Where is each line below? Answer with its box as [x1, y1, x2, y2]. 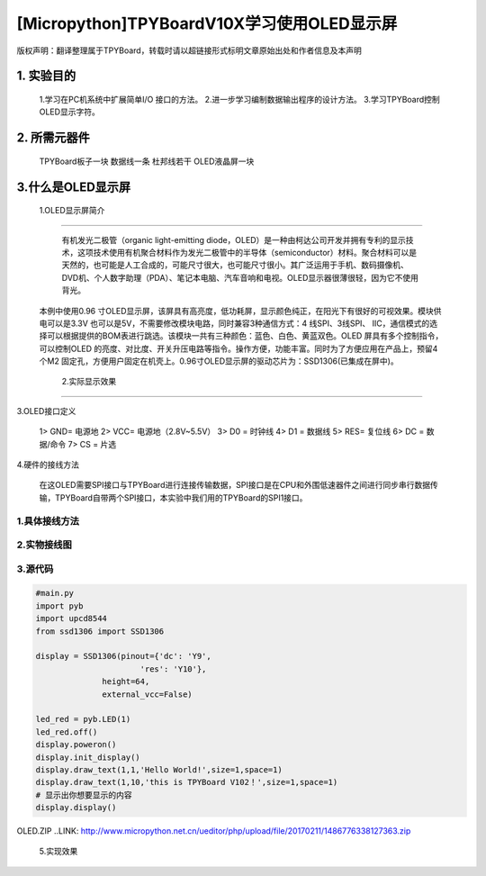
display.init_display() [35, 752, 141, 763]
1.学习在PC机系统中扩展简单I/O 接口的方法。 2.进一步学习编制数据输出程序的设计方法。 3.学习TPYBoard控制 [39, 94, 440, 104]
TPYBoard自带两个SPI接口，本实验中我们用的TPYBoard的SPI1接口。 [54, 492, 308, 503]
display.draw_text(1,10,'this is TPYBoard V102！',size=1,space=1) [35, 777, 338, 788]
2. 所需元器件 [16, 131, 90, 146]
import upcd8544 [35, 613, 108, 624]
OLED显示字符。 [39, 106, 101, 117]
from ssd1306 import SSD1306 [35, 626, 165, 637]
